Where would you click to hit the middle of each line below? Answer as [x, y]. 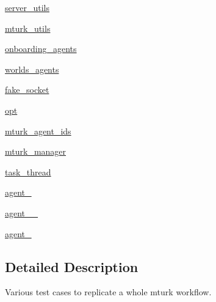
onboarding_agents [41, 49]
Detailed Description [72, 266]
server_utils [27, 7]
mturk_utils [28, 28]
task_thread [28, 171]
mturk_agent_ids [38, 131]
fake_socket [27, 90]
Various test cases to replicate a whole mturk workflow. [108, 292]
